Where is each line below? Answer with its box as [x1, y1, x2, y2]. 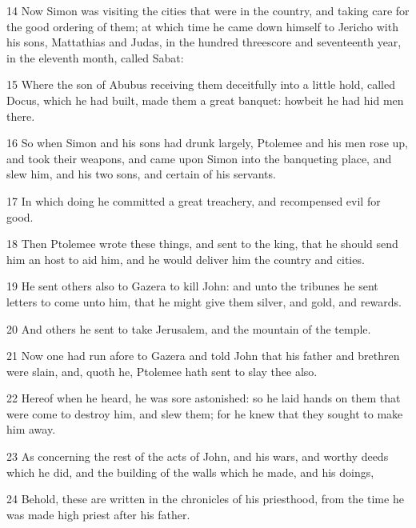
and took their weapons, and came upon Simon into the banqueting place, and [6, 150, 392, 166]
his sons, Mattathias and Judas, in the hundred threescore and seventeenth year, [6, 34, 402, 50]
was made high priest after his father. [6, 506, 190, 522]
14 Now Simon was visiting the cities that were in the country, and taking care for [6, 2, 410, 18]
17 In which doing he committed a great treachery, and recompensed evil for [6, 192, 381, 209]
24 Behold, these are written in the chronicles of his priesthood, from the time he [6, 490, 404, 507]
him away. [6, 421, 56, 438]
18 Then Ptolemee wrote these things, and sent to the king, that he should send [6, 235, 398, 252]
